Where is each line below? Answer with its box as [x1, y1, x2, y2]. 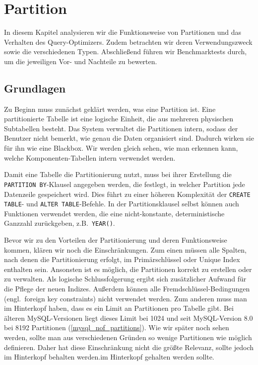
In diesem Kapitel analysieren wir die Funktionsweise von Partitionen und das [4, 27, 242, 37]
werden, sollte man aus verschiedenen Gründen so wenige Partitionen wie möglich [4, 332, 252, 343]
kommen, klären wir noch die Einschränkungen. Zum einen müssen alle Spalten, [4, 244, 247, 255]
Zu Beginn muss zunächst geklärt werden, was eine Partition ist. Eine [4, 103, 216, 114]
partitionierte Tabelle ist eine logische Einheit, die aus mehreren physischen [4, 113, 233, 124]
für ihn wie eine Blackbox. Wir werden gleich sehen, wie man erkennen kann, [4, 143, 238, 153]
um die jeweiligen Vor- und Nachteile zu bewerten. [4, 56, 157, 66]
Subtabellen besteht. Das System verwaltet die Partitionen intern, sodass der [4, 123, 238, 133]
